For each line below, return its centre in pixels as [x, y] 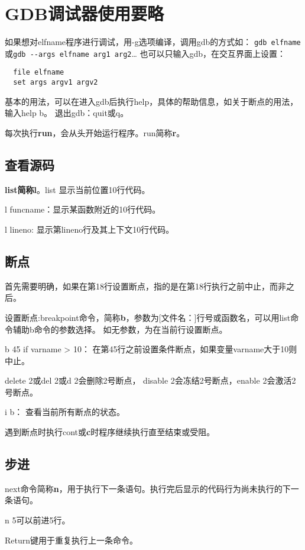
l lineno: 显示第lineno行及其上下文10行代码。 [90, 229]
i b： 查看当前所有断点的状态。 [65, 412]
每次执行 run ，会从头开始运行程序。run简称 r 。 [95, 132]
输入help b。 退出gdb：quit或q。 [67, 113]
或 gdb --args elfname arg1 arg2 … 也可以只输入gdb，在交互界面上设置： [145, 53]
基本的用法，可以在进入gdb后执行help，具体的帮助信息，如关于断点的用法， [152, 101]
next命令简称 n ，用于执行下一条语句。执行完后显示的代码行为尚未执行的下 [148, 488]
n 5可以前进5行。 [38, 520]
